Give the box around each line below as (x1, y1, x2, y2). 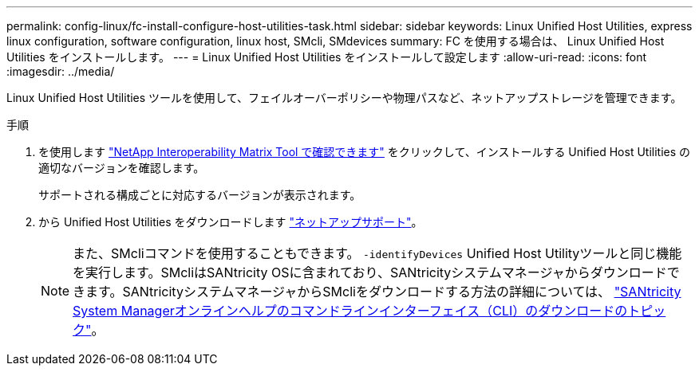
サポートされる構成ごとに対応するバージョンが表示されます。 (38, 188, 361, 202)
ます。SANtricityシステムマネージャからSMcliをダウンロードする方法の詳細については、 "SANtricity (85, 284, 681, 300)
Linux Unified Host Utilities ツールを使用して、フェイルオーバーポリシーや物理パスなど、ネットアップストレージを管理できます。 (6, 91, 682, 104)
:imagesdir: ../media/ (6, 65, 115, 78)
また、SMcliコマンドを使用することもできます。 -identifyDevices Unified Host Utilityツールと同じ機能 (73, 245, 682, 261)
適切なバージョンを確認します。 (38, 161, 205, 174)
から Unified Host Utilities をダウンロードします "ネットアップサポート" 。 (38, 215, 423, 229)
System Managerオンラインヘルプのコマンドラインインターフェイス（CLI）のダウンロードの (73, 303, 628, 319)
